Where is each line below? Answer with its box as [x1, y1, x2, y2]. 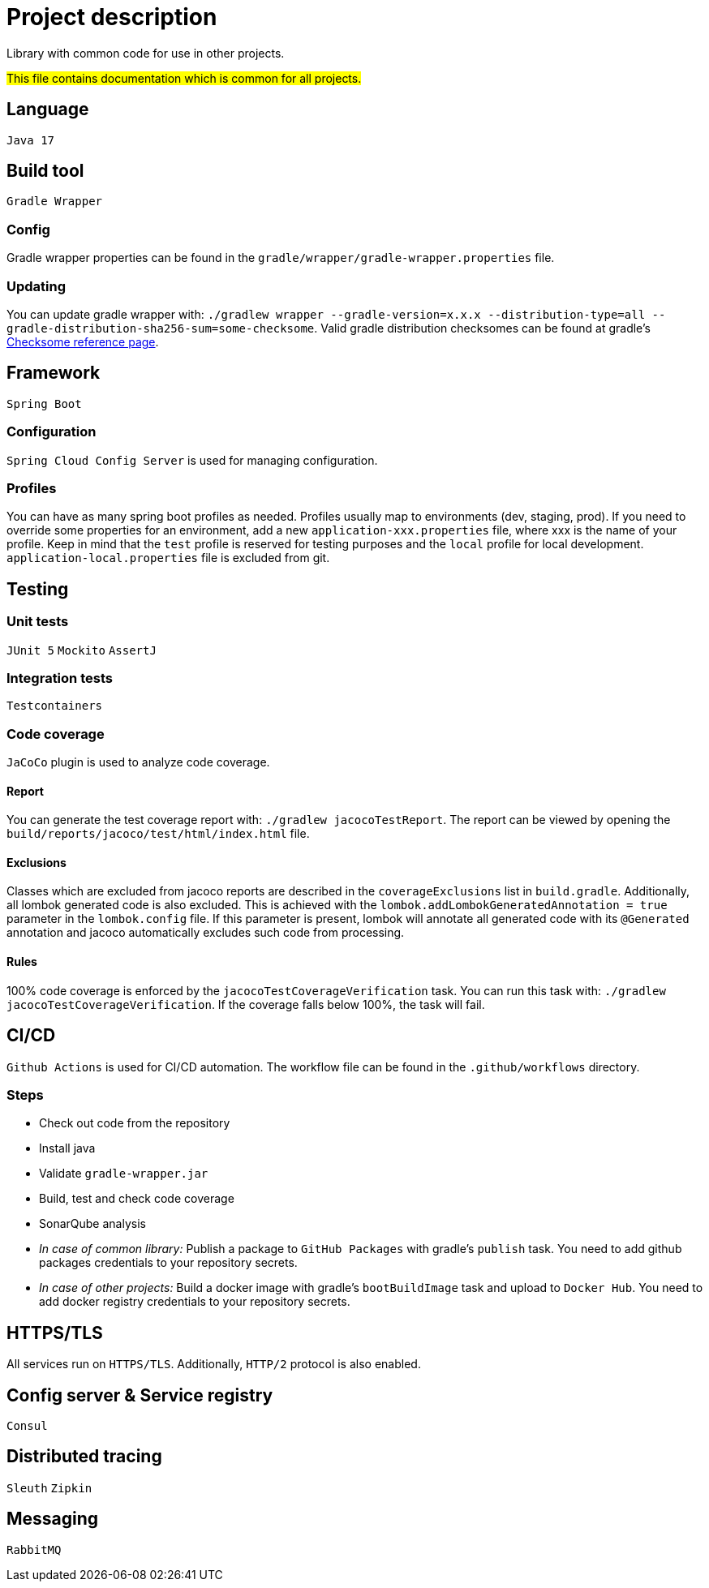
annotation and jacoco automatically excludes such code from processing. [6, 925, 405, 940]
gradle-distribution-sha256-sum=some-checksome [6, 321, 315, 335]
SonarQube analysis [39, 1217, 146, 1231]
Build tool [6, 161, 84, 182]
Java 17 [6, 133, 55, 147]
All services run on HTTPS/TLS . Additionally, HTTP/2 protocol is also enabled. [6, 1357, 421, 1371]
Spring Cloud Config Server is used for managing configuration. [6, 453, 378, 467]
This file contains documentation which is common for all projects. [6, 71, 362, 85]
